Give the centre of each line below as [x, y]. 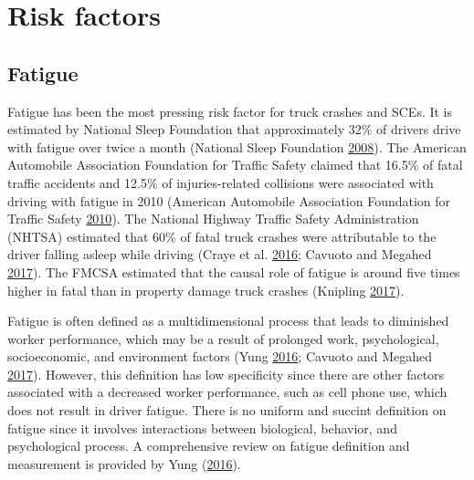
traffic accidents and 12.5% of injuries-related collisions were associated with [221, 182]
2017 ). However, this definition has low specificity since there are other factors [226, 374]
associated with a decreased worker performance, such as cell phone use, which [227, 392]
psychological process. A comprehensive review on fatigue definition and [209, 446]
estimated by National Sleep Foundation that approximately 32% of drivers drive [234, 129]
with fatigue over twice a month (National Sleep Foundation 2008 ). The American [237, 146]
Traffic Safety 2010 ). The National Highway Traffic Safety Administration [213, 219]
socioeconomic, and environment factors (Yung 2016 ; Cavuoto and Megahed [220, 356]
